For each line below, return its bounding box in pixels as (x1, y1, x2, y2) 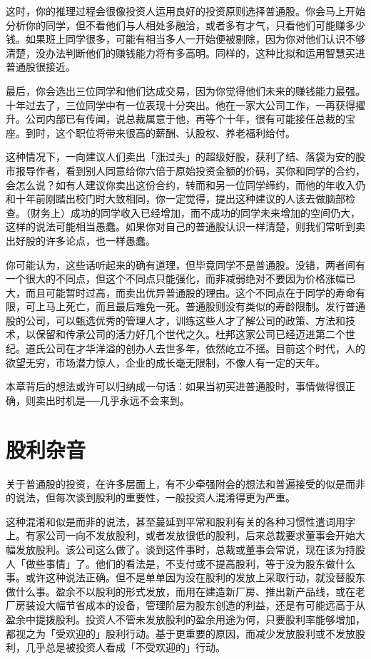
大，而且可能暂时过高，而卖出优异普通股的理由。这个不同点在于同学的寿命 (6, 285, 355, 300)
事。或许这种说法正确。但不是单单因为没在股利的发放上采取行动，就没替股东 (6, 570, 365, 585)
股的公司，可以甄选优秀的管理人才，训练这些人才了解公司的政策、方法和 (6, 312, 345, 327)
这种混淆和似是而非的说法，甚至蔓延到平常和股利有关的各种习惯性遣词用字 (6, 514, 355, 528)
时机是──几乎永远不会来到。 (55, 392, 190, 407)
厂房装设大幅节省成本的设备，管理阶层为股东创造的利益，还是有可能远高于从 (6, 598, 365, 613)
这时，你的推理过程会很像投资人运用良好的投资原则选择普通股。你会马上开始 (6, 4, 365, 18)
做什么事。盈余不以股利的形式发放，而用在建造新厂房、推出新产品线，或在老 (6, 583, 365, 598)
